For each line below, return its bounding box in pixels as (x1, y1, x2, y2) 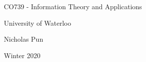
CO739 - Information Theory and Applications (4, 1, 142, 11)
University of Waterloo (4, 17, 72, 28)
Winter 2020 (4, 50, 41, 60)
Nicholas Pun (4, 34, 44, 44)
